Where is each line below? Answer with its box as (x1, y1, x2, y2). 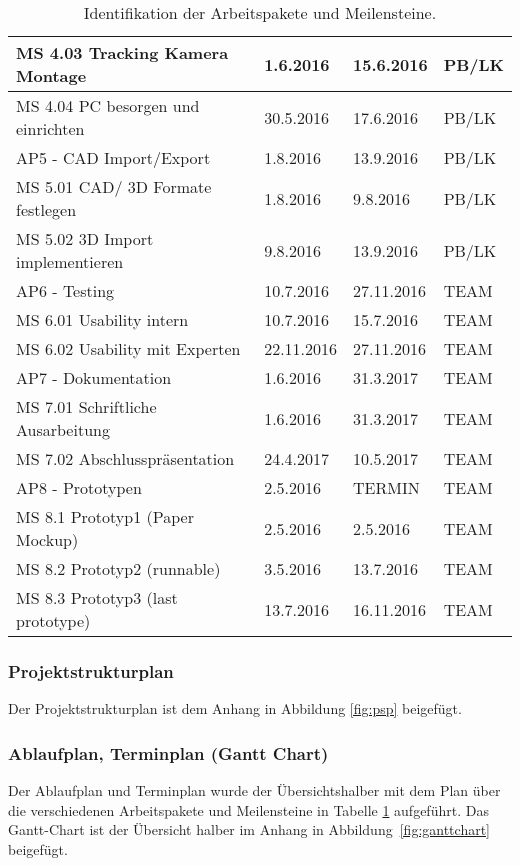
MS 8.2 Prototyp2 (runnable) (16, 557, 221, 580)
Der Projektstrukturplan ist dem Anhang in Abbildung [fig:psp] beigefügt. (8, 698, 462, 719)
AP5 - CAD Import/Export (16, 146, 211, 169)
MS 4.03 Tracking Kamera (16, 41, 229, 64)
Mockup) (16, 528, 79, 551)
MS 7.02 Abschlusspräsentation (16, 447, 235, 470)
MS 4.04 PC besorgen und (16, 94, 200, 117)
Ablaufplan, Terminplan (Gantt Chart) (8, 740, 329, 765)
